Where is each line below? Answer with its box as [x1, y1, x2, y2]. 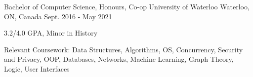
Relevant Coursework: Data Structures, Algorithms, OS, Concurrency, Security [4, 44, 243, 54]
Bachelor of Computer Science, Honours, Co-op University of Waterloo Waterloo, [4, 1, 250, 11]
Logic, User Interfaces [4, 63, 70, 74]
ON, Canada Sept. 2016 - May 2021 [4, 11, 112, 21]
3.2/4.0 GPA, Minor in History [4, 28, 98, 38]
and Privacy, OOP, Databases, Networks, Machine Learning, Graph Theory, [4, 54, 234, 64]
